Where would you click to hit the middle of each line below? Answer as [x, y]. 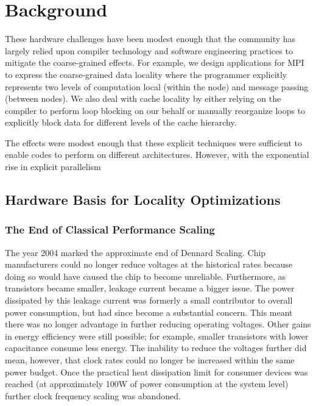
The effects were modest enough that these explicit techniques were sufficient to [154, 142]
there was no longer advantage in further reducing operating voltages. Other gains [158, 324]
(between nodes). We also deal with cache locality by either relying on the [143, 98]
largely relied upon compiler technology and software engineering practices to [149, 50]
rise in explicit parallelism [53, 167]
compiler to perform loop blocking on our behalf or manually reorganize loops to [155, 110]
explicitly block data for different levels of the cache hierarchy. [121, 122]
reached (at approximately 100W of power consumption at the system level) [147, 384]
